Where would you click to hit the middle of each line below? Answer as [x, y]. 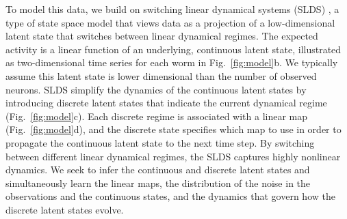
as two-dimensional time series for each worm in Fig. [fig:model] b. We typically [172, 62]
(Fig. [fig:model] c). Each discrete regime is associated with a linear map [157, 116]
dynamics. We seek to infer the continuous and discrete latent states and [158, 170]
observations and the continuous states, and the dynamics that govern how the [170, 196]
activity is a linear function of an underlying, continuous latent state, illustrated [173, 49]
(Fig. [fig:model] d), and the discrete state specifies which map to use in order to [173, 129]
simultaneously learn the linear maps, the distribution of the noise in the [158, 182]
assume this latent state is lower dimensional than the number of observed [161, 75]
